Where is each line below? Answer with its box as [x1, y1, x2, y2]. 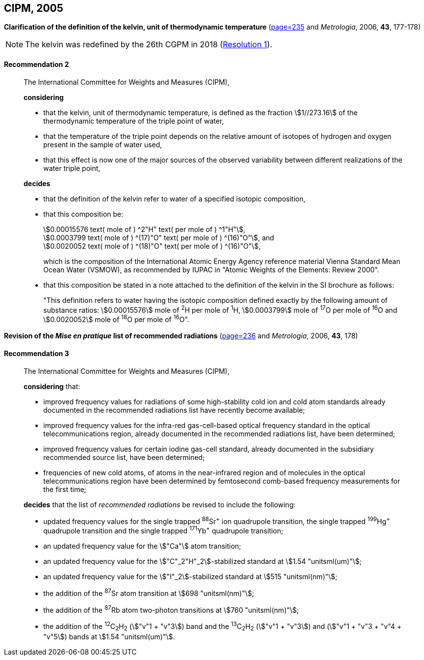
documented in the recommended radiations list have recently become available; [43, 405, 305, 414]
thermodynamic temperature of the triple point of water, [43, 116, 224, 125]
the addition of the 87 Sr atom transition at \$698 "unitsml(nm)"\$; [43, 587, 254, 597]
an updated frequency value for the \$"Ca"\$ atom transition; [43, 541, 242, 550]
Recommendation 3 [4, 349, 69, 358]
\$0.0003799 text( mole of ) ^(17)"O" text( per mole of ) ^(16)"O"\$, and [43, 233, 274, 242]
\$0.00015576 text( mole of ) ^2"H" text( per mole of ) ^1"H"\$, [43, 225, 245, 233]
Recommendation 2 [4, 60, 69, 69]
